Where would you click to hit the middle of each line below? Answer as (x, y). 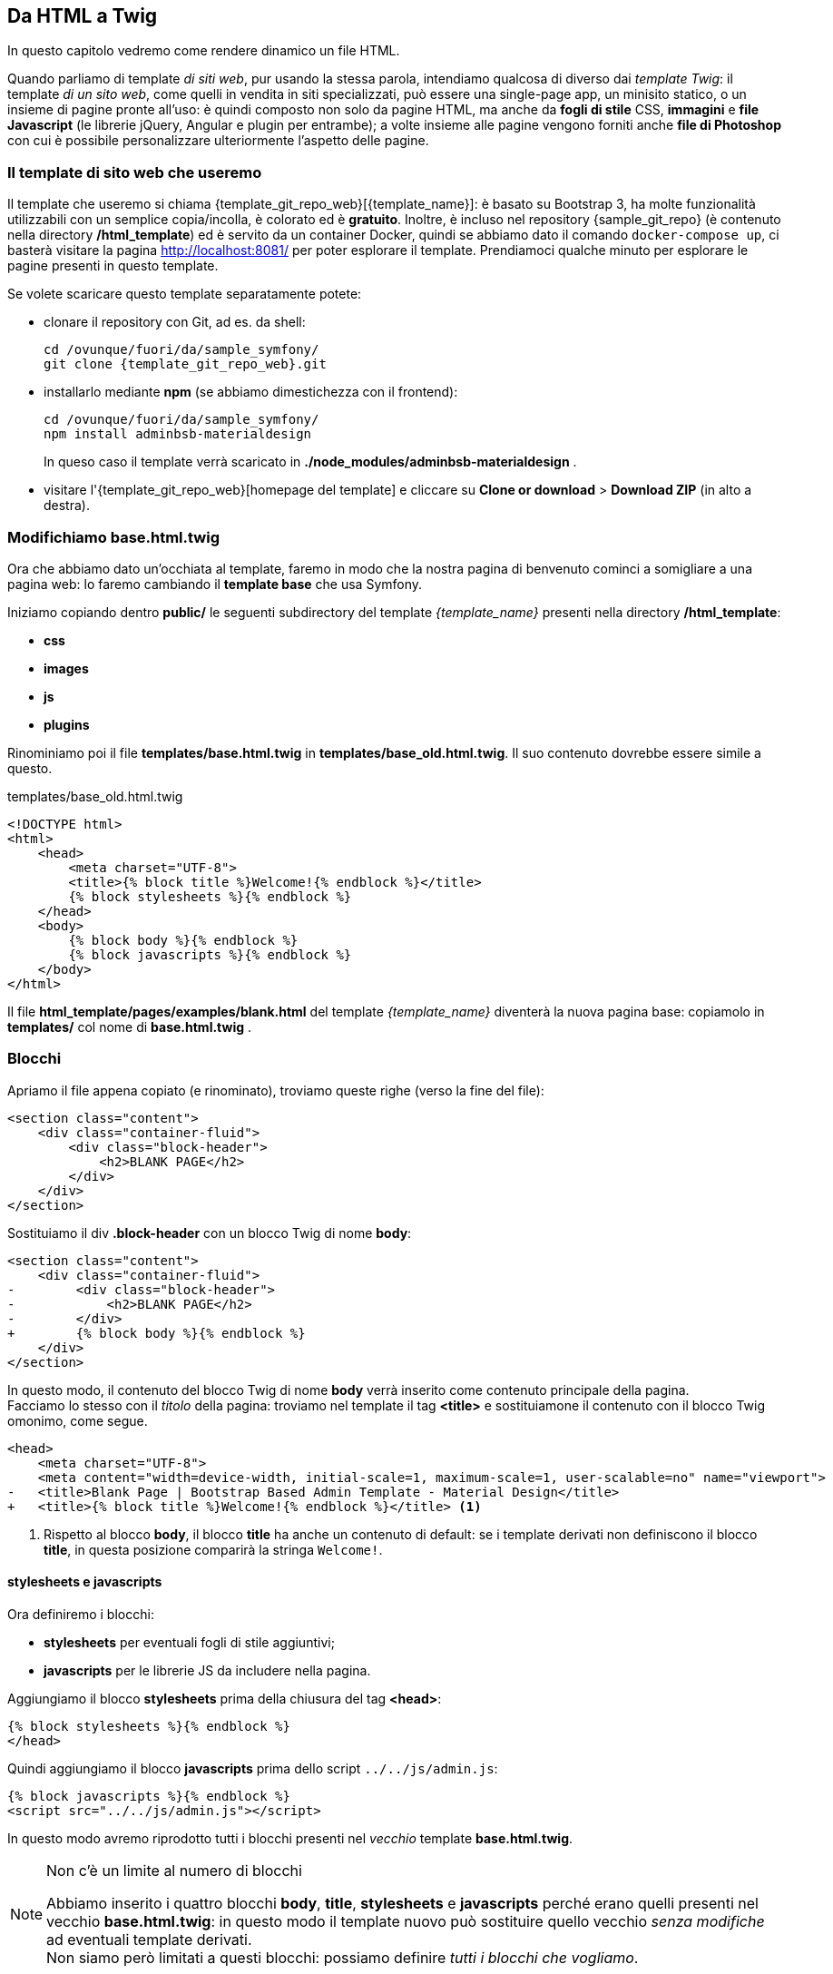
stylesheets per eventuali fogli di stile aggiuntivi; (189, 1642)
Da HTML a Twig (83, 16)
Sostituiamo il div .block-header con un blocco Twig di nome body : (210, 1233)
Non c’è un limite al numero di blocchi (174, 1870)
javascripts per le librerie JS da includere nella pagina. (207, 1670)
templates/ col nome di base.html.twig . (130, 1026)
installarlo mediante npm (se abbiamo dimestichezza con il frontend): (251, 392)
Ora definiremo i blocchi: (81, 1614)
